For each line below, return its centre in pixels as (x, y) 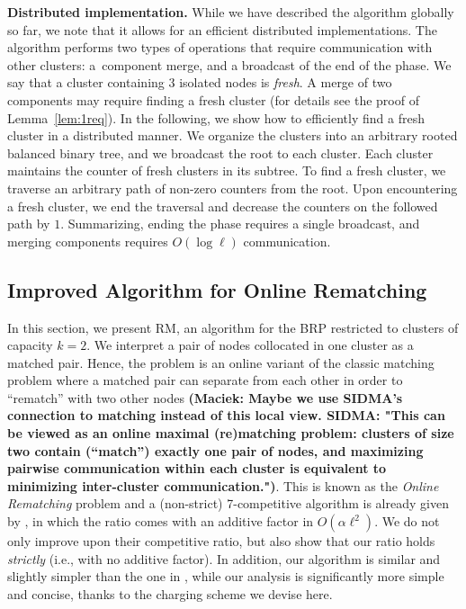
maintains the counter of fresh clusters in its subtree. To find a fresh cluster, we (227, 170)
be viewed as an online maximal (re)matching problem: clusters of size (231, 433)
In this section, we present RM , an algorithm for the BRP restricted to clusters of (233, 327)
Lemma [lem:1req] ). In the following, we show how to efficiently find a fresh (216, 117)
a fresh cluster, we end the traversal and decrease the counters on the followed (223, 206)
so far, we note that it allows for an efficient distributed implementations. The (222, 29)
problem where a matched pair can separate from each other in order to (205, 380)
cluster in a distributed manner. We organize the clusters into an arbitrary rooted (233, 135)
